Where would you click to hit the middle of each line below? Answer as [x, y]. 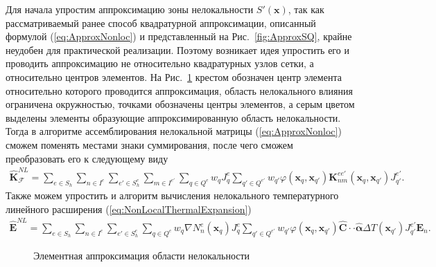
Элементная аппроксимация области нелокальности [142, 256]
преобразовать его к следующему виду [87, 158]
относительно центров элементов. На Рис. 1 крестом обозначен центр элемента [174, 76]
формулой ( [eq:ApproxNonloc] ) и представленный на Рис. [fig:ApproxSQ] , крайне [179, 36]
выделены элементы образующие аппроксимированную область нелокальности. [173, 117]
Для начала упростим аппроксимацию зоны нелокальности [130, 9]
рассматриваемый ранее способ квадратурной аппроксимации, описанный [161, 22]
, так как [306, 9]
